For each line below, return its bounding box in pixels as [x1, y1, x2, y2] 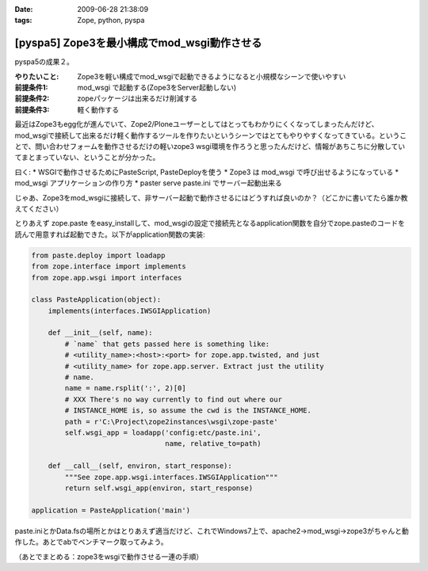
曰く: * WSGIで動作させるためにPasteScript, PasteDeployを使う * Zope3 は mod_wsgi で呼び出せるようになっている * [14, 167, 399, 177]
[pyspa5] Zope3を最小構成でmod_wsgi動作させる [14, 36, 262, 50]
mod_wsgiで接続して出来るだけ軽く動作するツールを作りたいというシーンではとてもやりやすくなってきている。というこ [14, 131, 407, 140]
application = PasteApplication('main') [31, 505, 190, 515]
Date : [14, 5, 33, 13]
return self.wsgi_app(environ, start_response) [64, 483, 254, 493]
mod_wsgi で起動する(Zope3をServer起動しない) [77, 83, 237, 93]
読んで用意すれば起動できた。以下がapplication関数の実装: [14, 230, 205, 239]
